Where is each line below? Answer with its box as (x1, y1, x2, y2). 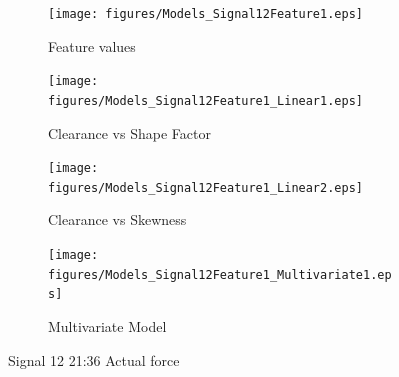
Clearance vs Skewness (48, 209, 187, 230)
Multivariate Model (48, 316, 167, 337)
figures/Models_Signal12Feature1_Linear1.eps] (48, 93, 363, 108)
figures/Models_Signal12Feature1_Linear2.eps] (48, 180, 363, 195)
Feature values (48, 35, 136, 56)
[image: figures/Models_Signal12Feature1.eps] (48, 7, 363, 21)
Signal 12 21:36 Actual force (8, 349, 180, 370)
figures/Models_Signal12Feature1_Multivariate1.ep (48, 267, 392, 282)
